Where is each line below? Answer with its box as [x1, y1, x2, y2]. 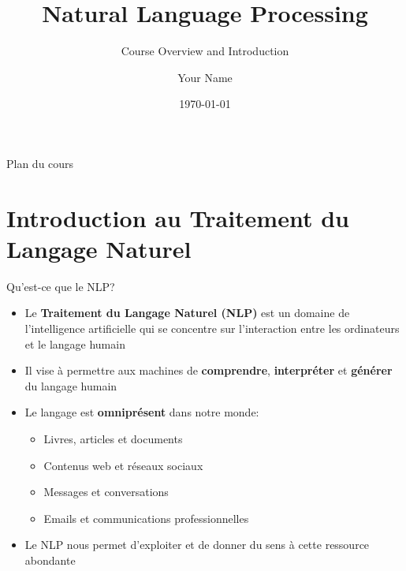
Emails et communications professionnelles [43, 509, 249, 526]
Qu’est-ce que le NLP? [6, 278, 115, 294]
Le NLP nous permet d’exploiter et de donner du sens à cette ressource [24, 536, 370, 553]
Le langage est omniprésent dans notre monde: [24, 404, 259, 420]
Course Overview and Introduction [121, 43, 289, 59]
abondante [24, 551, 76, 568]
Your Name [177, 69, 233, 85]
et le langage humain [24, 335, 125, 352]
